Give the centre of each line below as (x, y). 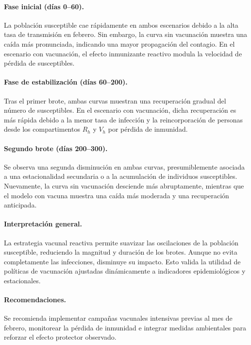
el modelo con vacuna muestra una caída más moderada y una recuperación (117, 195)
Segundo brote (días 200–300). (56, 148)
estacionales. (22, 280)
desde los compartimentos (42, 129)
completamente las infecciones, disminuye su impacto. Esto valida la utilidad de (122, 261)
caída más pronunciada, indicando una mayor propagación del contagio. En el (119, 43)
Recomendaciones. (35, 300)
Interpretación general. (43, 224)
